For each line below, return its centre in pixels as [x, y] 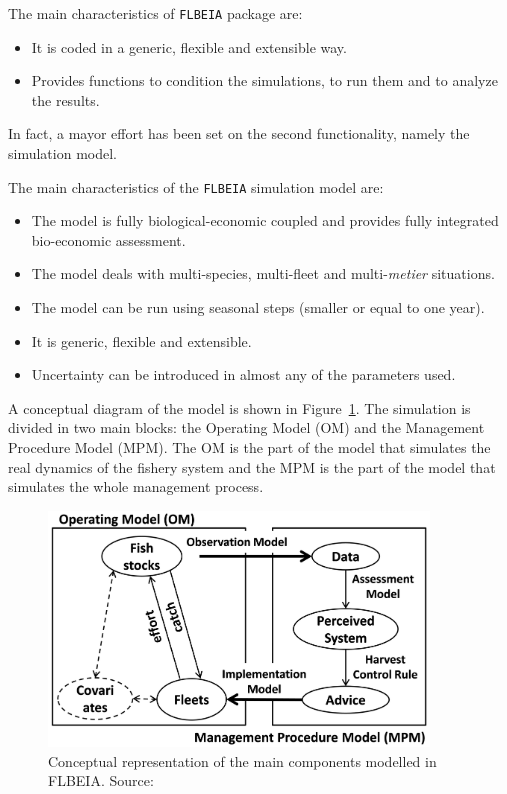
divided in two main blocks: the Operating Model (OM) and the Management [246, 427]
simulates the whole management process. [136, 486]
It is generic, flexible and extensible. [141, 340]
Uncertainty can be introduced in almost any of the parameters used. [243, 374]
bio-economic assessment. [108, 239]
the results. [65, 99]
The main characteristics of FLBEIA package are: [155, 13]
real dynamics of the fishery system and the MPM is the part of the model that [252, 466]
